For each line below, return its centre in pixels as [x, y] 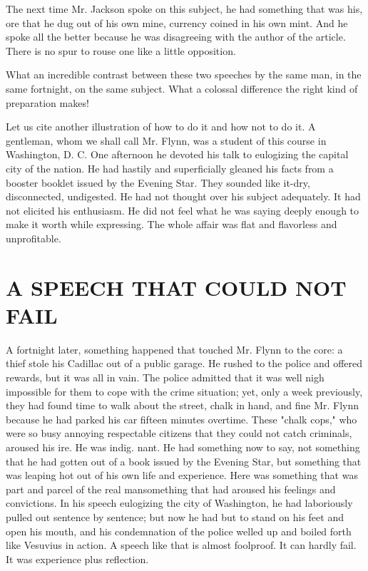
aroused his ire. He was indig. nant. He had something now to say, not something [183, 447]
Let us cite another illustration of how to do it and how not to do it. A [161, 127]
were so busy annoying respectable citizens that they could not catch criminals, [179, 433]
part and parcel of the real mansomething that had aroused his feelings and [171, 489]
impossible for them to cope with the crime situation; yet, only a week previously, [184, 391]
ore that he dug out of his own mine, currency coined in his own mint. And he [177, 22]
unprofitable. [34, 238]
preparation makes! [47, 102]
